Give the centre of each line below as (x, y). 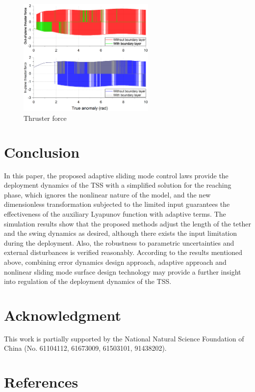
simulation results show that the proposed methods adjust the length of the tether (127, 223)
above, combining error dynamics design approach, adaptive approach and (115, 262)
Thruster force (45, 118)
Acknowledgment (63, 315)
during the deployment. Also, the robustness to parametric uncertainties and (119, 242)
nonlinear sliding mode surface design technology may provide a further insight (123, 271)
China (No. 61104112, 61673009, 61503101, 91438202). (85, 348)
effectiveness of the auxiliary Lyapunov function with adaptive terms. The (115, 214)
